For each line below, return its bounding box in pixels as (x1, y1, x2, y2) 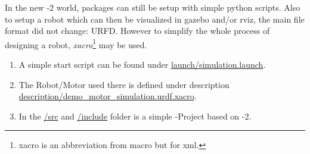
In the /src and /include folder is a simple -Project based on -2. (18, 109, 252, 122)
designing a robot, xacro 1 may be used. (5, 36, 147, 51)
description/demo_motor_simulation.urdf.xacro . (18, 90, 197, 102)
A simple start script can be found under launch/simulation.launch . (18, 58, 266, 71)
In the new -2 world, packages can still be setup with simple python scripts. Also (5, 1, 300, 13)
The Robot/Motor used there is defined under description (18, 78, 230, 90)
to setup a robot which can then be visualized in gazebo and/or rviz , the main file (5, 12, 305, 25)
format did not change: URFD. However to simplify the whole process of (5, 24, 270, 37)
